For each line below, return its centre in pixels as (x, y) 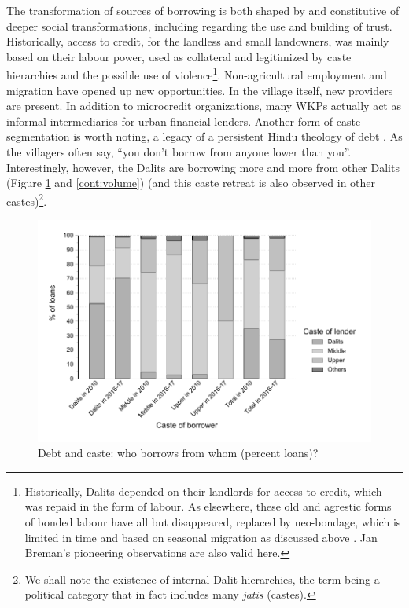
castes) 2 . (27, 200)
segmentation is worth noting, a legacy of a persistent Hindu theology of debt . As (204, 136)
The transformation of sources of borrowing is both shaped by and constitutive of (203, 10)
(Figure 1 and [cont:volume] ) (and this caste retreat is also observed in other (191, 183)
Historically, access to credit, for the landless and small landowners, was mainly (198, 41)
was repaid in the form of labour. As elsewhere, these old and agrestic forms (208, 506)
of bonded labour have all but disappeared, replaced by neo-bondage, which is (213, 522)
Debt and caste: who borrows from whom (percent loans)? (178, 453)
